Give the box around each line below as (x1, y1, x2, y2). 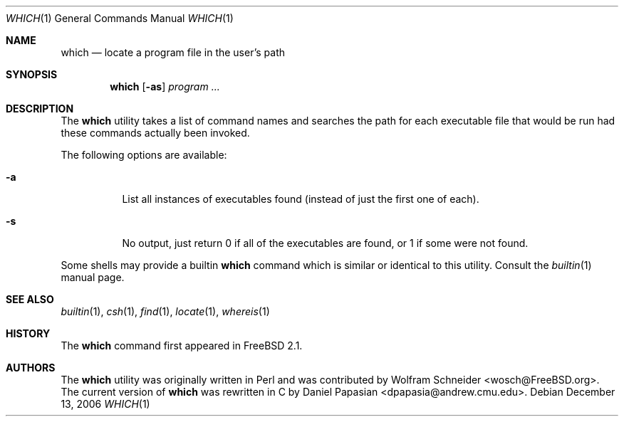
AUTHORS (6, 362, 56, 374)
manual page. (61, 271, 125, 283)
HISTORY (6, 327, 51, 339)
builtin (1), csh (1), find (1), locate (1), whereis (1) (61, 305, 270, 317)
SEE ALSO (6, 293, 54, 305)
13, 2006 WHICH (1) (61, 398, 150, 410)
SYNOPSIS (6, 68, 58, 80)
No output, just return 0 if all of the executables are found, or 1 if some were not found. (122, 237, 529, 249)
